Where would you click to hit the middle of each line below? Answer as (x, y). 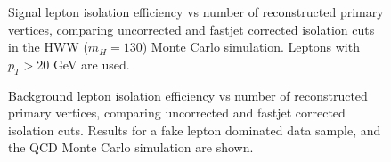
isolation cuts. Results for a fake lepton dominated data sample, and (195, 130)
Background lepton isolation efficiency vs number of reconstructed (188, 95)
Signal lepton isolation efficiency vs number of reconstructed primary (196, 12)
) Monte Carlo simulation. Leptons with (251, 47)
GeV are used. (91, 64)
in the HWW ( (48, 47)
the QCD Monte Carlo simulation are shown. (131, 147)
